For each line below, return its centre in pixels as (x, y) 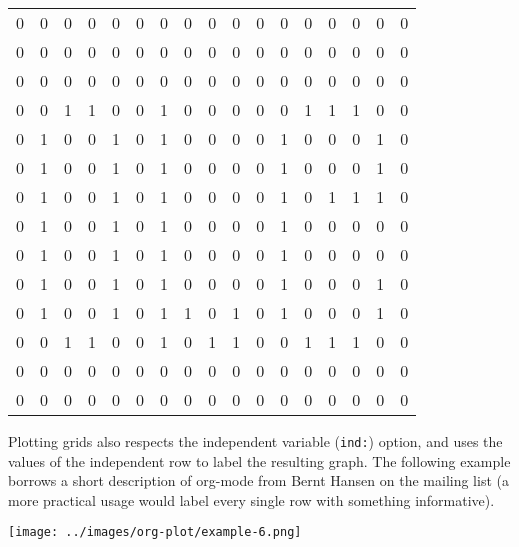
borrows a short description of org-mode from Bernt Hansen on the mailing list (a (258, 480)
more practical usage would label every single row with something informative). (251, 499)
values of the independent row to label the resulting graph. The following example (259, 460)
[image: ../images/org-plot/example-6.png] (155, 532)
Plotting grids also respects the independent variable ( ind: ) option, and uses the (255, 441)
